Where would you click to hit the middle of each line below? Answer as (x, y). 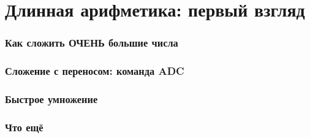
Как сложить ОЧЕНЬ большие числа (92, 43)
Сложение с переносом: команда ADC (95, 71)
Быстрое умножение (51, 98)
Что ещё (24, 127)
